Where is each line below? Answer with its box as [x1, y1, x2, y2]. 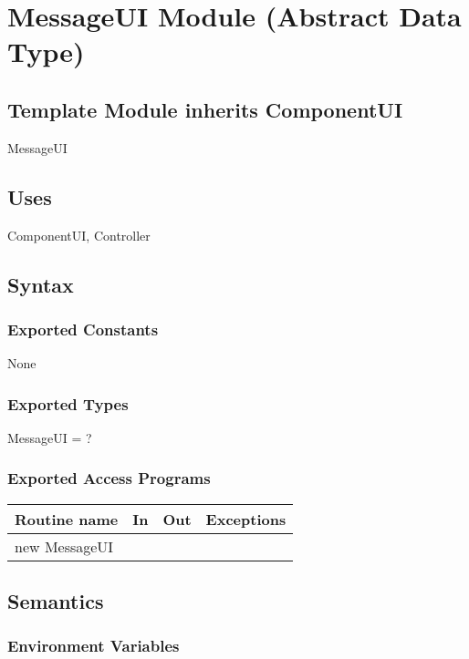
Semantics [7, 587, 104, 615]
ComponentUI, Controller [7, 225, 151, 244]
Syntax [7, 270, 74, 298]
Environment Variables [7, 634, 180, 657]
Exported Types [7, 392, 129, 415]
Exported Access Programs [7, 467, 211, 489]
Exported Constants [7, 317, 159, 340]
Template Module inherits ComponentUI [7, 95, 403, 123]
